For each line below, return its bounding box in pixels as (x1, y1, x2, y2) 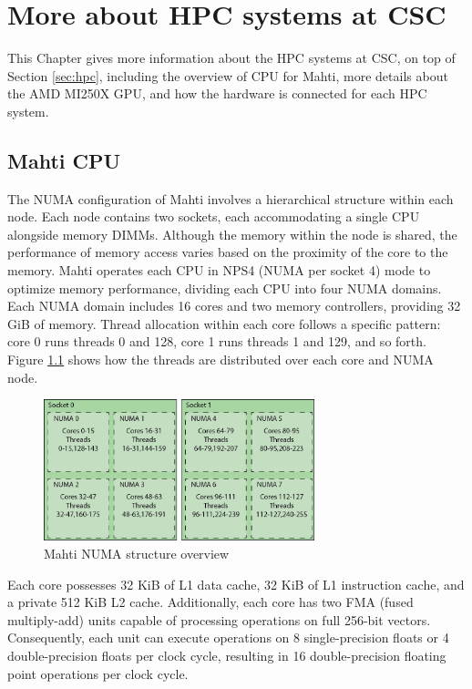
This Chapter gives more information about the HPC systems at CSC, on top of (7, 48, 456, 67)
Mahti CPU (7, 146, 121, 174)
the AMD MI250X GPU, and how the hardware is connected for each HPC (7, 84, 427, 103)
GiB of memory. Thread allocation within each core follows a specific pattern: (7, 314, 441, 333)
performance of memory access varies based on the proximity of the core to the (7, 242, 448, 262)
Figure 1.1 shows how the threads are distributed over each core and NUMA (7, 350, 434, 369)
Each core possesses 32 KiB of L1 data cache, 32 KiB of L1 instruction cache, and (7, 574, 465, 593)
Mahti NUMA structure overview (44, 543, 230, 562)
